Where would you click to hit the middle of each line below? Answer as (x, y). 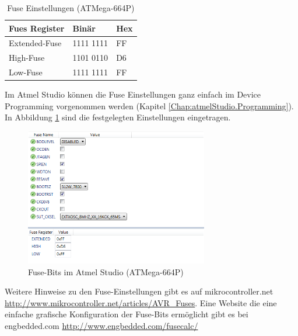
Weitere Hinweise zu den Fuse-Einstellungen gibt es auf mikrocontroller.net (139, 291)
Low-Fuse (26, 72)
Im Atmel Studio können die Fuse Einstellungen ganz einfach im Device (133, 94)
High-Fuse (27, 58)
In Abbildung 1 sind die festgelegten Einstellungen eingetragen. (118, 117)
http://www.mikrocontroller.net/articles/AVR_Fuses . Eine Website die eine (141, 302)
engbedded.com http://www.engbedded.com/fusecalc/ (101, 325)
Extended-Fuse (35, 43)
